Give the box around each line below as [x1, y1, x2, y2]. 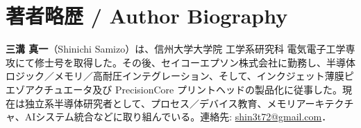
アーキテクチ [296, 95, 354, 110]
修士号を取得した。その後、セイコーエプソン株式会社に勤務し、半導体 [34, 55, 355, 69]
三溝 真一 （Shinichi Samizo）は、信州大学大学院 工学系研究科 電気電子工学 [6, 42, 346, 56]
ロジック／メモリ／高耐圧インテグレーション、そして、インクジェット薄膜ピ [6, 68, 354, 83]
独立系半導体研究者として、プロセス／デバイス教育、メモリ [24, 95, 296, 110]
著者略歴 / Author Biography [6, 1, 288, 30]
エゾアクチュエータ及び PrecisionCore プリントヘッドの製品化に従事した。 [6, 82, 342, 96]
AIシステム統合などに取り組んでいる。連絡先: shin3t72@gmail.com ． [24, 109, 332, 124]
